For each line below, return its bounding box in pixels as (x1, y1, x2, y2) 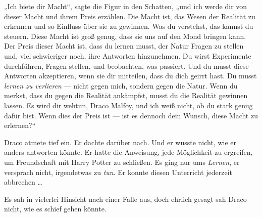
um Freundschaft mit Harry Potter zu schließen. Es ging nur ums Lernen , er (4, 156, 240, 167)
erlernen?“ (4, 120, 36, 131)
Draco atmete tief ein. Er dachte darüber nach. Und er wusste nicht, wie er (4, 137, 237, 147)
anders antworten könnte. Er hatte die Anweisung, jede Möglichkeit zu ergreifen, (4, 147, 253, 157)
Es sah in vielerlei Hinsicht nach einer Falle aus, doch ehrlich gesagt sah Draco (4, 193, 247, 204)
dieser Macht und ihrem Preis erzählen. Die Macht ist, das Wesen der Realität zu (4, 11, 255, 21)
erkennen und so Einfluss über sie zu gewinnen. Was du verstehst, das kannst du (4, 21, 253, 31)
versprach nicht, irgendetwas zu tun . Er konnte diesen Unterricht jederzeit (4, 166, 233, 177)
